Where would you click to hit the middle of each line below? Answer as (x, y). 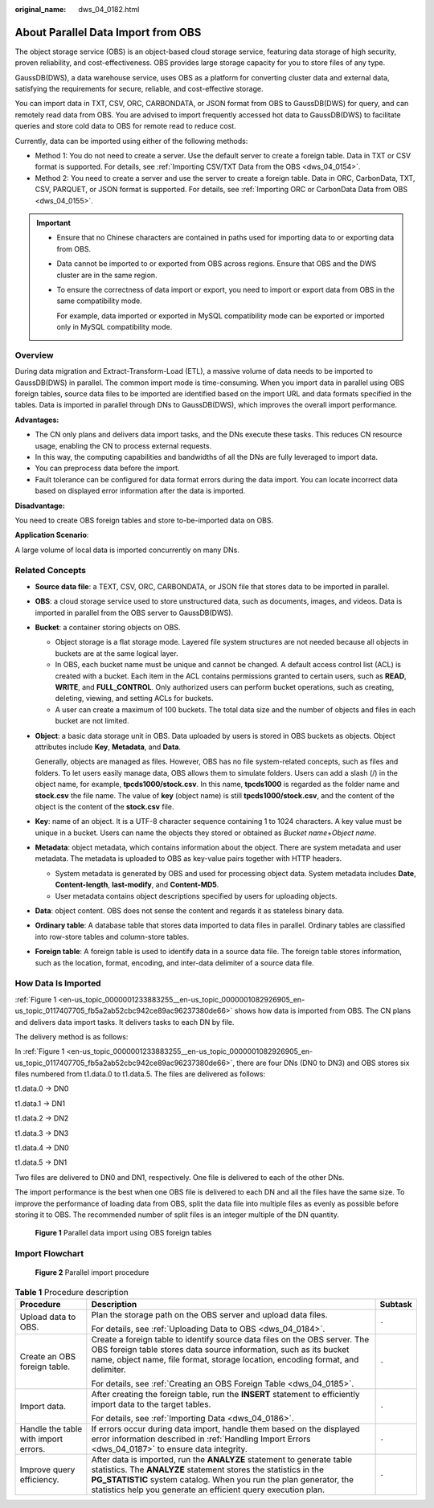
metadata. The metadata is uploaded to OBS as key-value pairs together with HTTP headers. (188, 858)
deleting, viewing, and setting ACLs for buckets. (134, 699)
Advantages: (37, 420)
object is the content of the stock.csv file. (104, 806)
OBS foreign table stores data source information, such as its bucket (220, 1350)
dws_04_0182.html (109, 9)
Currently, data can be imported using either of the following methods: (131, 141)
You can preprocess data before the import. (107, 468)
